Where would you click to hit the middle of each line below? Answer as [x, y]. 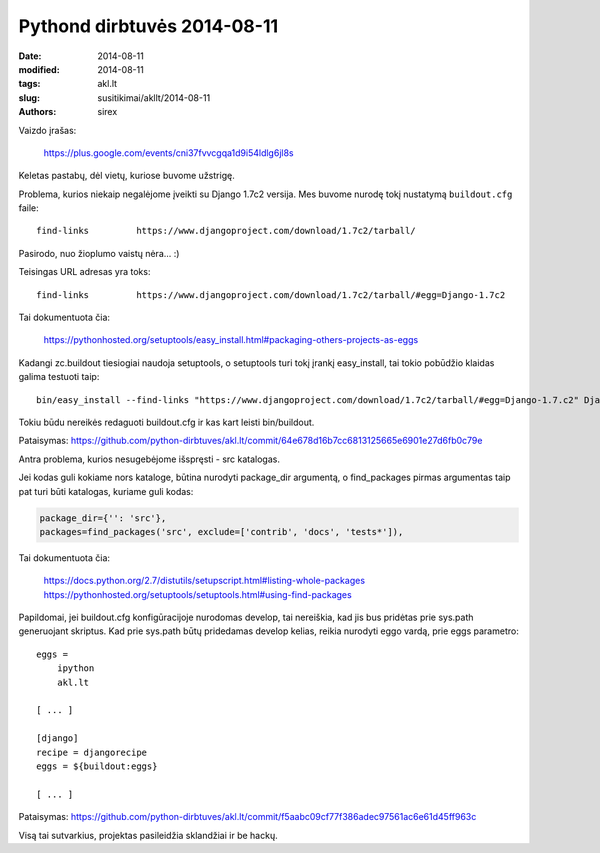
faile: [28, 208]
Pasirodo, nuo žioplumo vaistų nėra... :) [99, 253]
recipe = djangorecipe [92, 752]
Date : [30, 56]
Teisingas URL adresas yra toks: [84, 272]
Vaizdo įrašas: [47, 130]
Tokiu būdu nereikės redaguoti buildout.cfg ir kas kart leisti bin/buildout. [166, 422]
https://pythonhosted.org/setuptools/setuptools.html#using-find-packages [197, 594]
